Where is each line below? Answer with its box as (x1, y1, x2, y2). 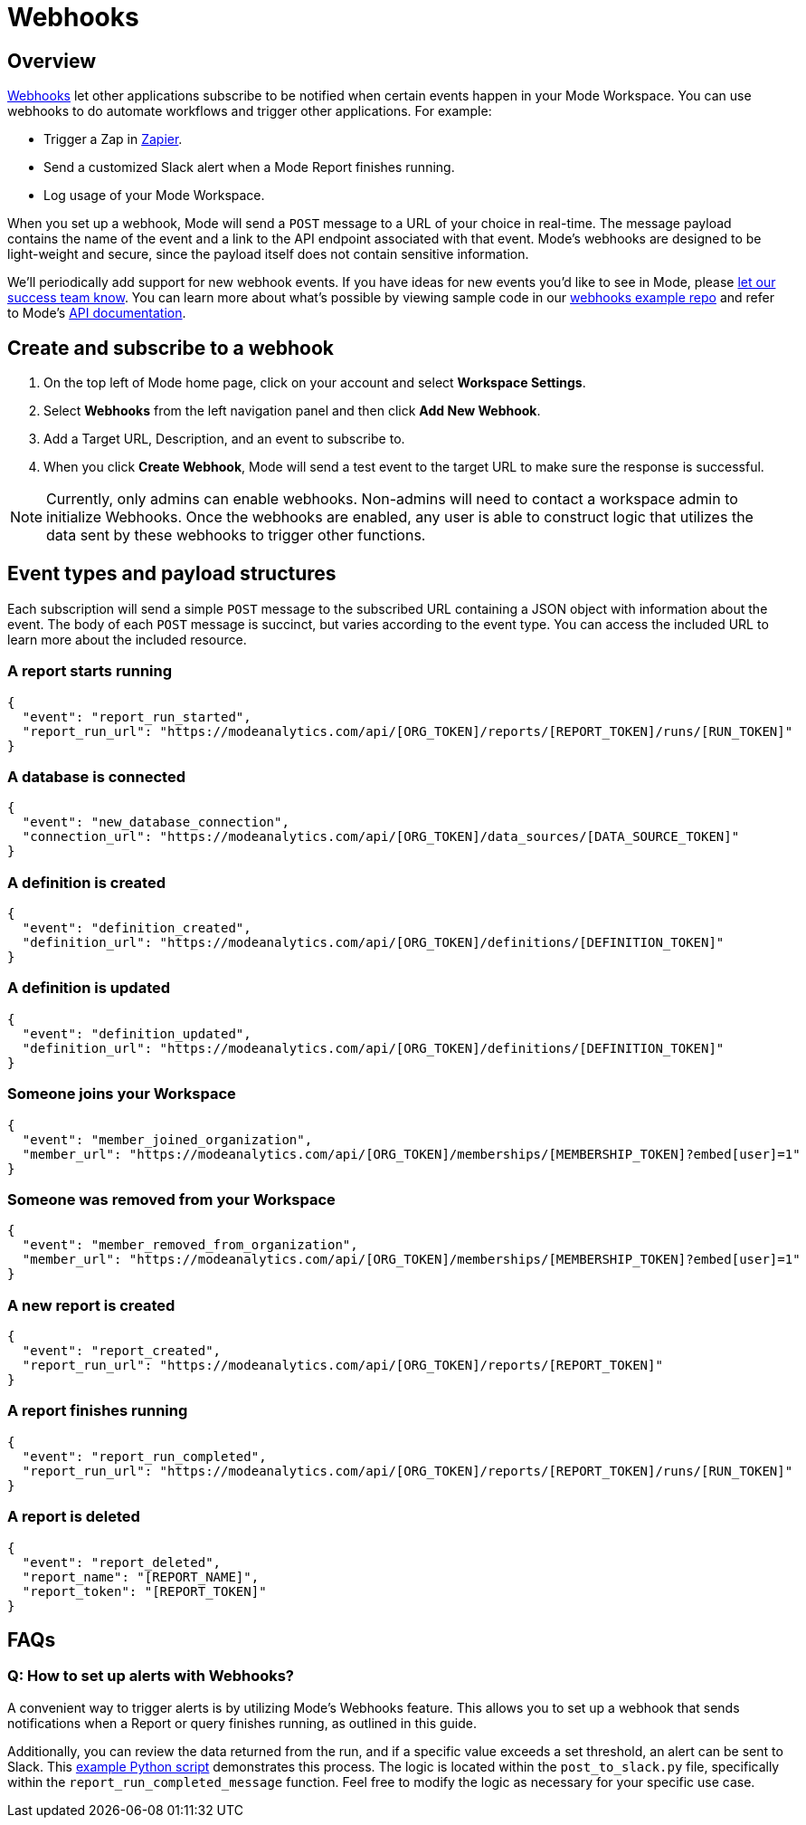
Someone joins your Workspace (7, 1084, 236, 1104)
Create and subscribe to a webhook (7, 336, 334, 359)
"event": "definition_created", (22, 921, 251, 936)
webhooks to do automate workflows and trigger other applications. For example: (7, 103, 492, 119)
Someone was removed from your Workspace (7, 1190, 336, 1209)
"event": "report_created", (22, 1343, 222, 1359)
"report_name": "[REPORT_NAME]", (22, 1569, 260, 1584)
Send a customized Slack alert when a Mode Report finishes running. (43, 159, 455, 176)
